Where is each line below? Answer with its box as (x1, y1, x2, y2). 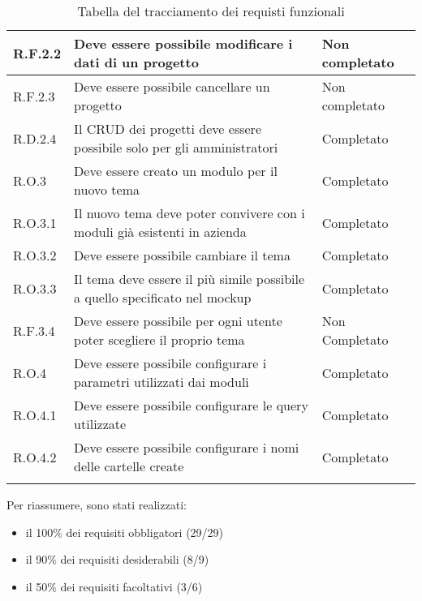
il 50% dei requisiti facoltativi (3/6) (25, 577, 203, 595)
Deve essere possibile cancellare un (74, 77, 270, 96)
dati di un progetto (74, 53, 199, 71)
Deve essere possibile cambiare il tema (74, 246, 291, 264)
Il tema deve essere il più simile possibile (74, 269, 305, 288)
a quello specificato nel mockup (74, 288, 252, 307)
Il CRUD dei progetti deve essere (74, 119, 261, 138)
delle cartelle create (74, 457, 184, 475)
